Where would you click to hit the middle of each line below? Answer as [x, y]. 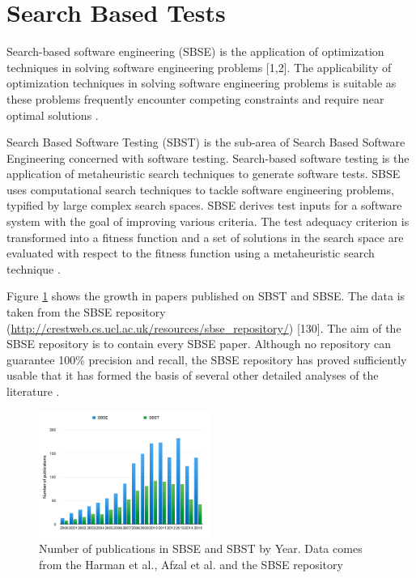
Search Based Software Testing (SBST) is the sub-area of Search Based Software [206, 142]
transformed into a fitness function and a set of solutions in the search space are [205, 237]
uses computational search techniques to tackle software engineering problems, [200, 189]
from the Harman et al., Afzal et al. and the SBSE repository [191, 564]
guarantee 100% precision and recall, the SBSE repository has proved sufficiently [207, 359]
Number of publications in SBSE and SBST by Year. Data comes [201, 548]
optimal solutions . [53, 115]
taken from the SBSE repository [86, 312]
